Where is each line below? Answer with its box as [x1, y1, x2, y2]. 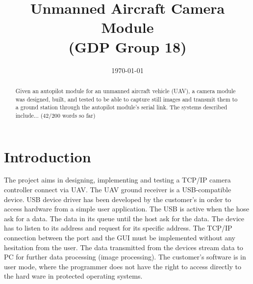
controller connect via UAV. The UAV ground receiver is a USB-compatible [4, 184, 231, 195]
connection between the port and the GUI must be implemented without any [4, 232, 235, 243]
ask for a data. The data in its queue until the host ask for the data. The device [4, 213, 244, 223]
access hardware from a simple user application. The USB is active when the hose [4, 204, 250, 214]
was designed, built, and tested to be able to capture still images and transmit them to [15, 95, 238, 103]
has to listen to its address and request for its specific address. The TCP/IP [4, 223, 232, 233]
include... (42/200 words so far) [15, 111, 96, 119]
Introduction [4, 146, 91, 166]
